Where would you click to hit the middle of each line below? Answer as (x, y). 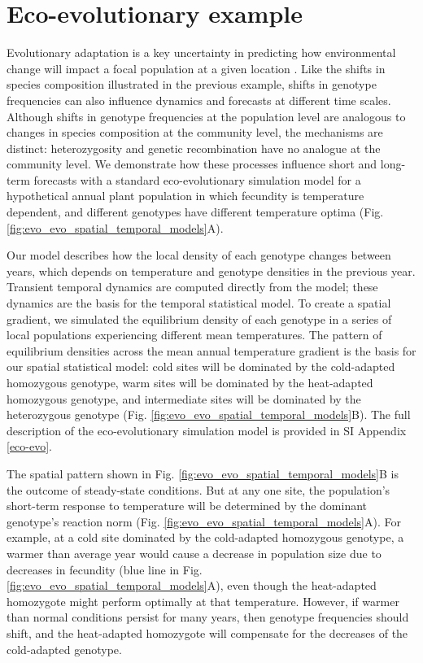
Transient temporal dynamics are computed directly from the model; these (192, 287)
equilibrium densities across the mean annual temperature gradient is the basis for (211, 350)
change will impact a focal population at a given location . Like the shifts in (196, 68)
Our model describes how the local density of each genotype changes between (199, 255)
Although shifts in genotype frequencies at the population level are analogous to (206, 116)
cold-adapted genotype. (64, 649)
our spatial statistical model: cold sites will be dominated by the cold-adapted (201, 366)
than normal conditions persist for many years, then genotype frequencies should (208, 617)
